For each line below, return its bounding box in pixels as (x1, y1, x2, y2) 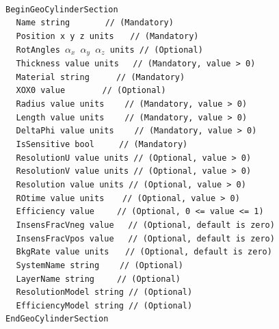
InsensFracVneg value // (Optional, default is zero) (16, 220, 275, 230)
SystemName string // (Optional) (16, 260, 184, 270)
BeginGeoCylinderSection (5, 4, 118, 14)
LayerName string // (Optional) (16, 274, 181, 284)
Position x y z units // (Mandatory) (16, 31, 199, 41)
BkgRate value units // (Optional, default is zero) (16, 247, 272, 257)
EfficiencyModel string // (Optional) (16, 300, 193, 311)
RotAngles (16, 44, 60, 55)
